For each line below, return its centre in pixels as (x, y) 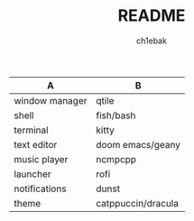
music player (41, 159)
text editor (36, 144)
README (152, 16)
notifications (40, 189)
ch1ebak (152, 41)
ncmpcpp (116, 159)
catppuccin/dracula (137, 203)
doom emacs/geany (138, 144)
